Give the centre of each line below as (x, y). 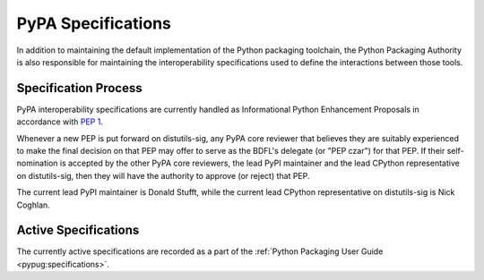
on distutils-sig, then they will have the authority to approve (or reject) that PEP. (163, 175)
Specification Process (79, 88)
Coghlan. (34, 205)
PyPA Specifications (94, 23)
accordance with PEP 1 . (60, 122)
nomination (37, 163)
